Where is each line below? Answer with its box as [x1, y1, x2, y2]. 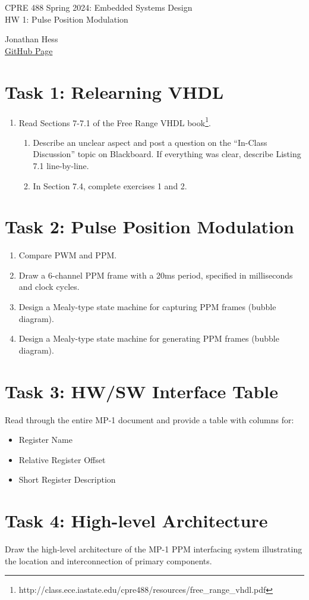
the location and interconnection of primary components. [5, 554, 212, 567]
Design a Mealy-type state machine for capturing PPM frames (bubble [18, 301, 276, 313]
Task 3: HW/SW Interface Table [5, 379, 279, 403]
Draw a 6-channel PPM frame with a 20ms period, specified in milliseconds [18, 268, 293, 281]
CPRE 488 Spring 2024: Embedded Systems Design [5, 1, 193, 13]
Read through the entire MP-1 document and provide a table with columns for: [5, 413, 294, 426]
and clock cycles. [18, 280, 80, 293]
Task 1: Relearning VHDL [5, 79, 224, 104]
